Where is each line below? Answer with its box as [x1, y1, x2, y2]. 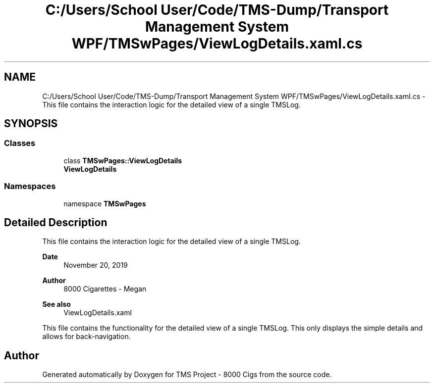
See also [42, 300, 71, 309]
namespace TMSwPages [63, 199, 146, 208]
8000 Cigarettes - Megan [63, 285, 147, 293]
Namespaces [4, 181, 56, 192]
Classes [4, 138, 36, 148]
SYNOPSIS [4, 117, 58, 130]
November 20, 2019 [63, 261, 128, 270]
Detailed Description [4, 216, 108, 229]
